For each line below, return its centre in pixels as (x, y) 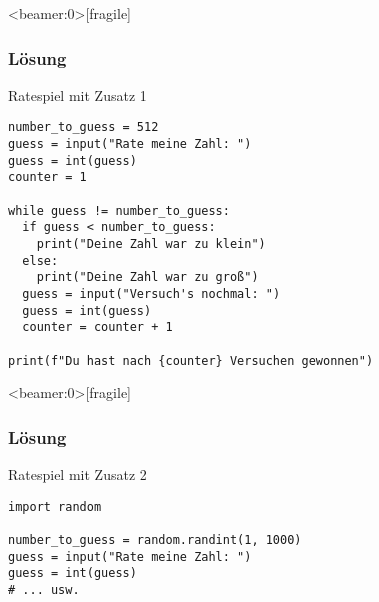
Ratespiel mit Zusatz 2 (77, 474)
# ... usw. (44, 589)
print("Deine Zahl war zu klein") (151, 244)
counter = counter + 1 (97, 327)
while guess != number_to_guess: (119, 210)
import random (55, 506)
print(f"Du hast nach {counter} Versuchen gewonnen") (191, 360)
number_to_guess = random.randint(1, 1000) (155, 539)
